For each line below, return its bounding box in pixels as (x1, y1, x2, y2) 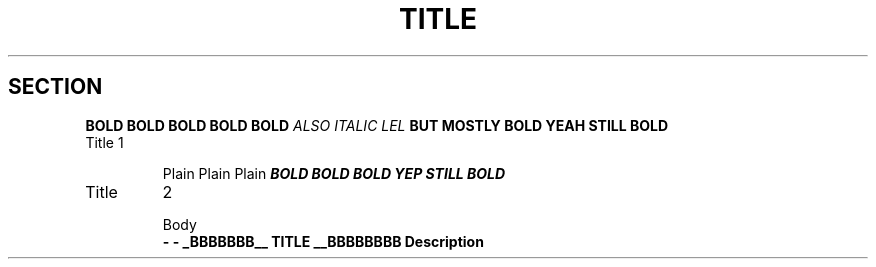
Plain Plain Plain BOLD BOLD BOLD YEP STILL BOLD (162, 164, 506, 182)
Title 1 (85, 133, 124, 151)
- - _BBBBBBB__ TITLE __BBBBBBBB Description (162, 232, 484, 250)
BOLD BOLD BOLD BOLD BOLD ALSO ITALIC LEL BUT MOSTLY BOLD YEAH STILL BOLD (85, 116, 669, 134)
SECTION (8, 74, 103, 100)
